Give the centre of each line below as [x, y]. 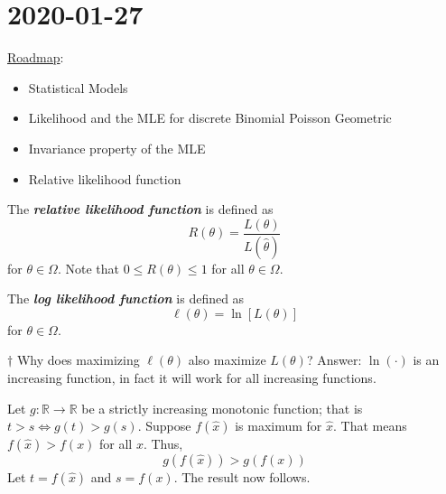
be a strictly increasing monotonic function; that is [222, 408]
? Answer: [334, 360]
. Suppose [164, 426]
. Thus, [163, 444]
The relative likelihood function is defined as [140, 209]
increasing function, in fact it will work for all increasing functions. [192, 377]
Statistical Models [78, 87]
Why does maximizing [78, 360]
